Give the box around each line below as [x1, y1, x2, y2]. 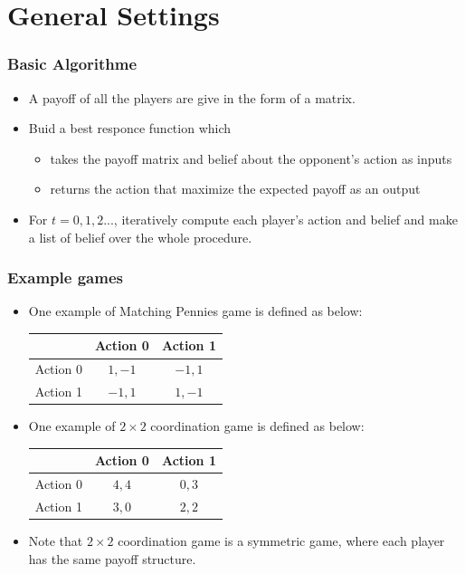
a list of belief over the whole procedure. [28, 227, 252, 246]
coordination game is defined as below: [150, 416, 365, 435]
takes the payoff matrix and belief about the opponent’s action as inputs [50, 148, 452, 167]
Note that [28, 531, 83, 550]
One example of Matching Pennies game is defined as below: [28, 301, 363, 320]
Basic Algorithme [7, 53, 138, 75]
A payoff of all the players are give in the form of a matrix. [28, 88, 356, 107]
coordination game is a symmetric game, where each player [118, 531, 445, 550]
